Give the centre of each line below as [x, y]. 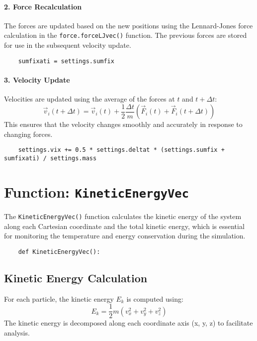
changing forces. [28, 134]
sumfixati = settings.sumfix [66, 61]
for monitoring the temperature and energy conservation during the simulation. [125, 236]
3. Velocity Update [37, 79]
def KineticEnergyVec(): [59, 252]
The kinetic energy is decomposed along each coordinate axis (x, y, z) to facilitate [128, 323]
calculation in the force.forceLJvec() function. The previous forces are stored [126, 35]
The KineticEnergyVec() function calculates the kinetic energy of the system [123, 216]
